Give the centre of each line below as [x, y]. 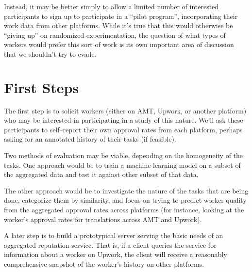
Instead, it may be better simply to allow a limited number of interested [111, 6]
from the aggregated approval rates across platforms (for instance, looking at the [124, 210]
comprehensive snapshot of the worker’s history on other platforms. [104, 264]
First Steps [42, 87]
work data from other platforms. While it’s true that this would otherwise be [118, 25]
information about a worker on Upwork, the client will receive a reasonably [116, 254]
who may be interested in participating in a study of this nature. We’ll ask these [124, 120]
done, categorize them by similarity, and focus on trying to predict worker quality [125, 200]
